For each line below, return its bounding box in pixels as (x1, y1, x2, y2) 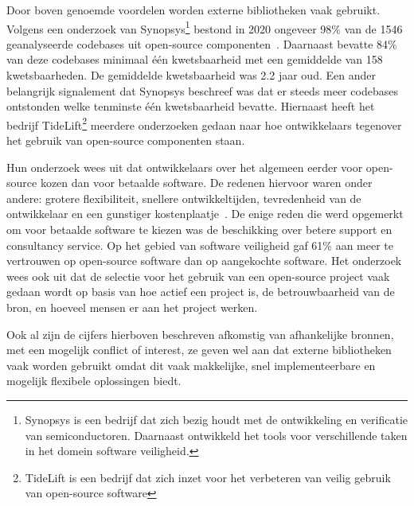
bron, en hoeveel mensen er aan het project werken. (6, 299, 258, 315)
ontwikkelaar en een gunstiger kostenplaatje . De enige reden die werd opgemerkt (6, 205, 404, 222)
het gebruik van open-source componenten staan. (6, 132, 245, 149)
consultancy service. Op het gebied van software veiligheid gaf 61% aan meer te (6, 236, 394, 253)
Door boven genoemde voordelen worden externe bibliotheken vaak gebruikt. (6, 2, 381, 18)
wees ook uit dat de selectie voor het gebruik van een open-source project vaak (6, 267, 390, 284)
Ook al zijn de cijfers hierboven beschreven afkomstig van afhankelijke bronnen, (6, 325, 394, 342)
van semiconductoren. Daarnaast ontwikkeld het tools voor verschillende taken (25, 426, 408, 443)
